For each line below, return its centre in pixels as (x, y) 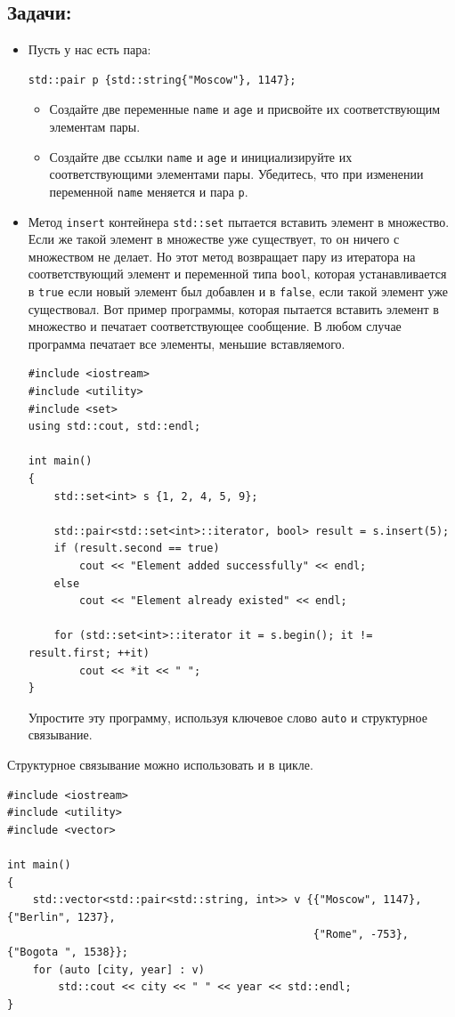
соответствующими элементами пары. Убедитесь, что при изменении (236, 174)
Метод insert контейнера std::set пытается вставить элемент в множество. (239, 221)
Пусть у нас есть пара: (89, 49)
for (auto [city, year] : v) (118, 969)
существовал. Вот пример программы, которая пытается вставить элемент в (233, 308)
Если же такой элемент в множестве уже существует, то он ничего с (214, 239)
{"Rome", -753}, (361, 935)
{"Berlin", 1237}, (61, 917)
